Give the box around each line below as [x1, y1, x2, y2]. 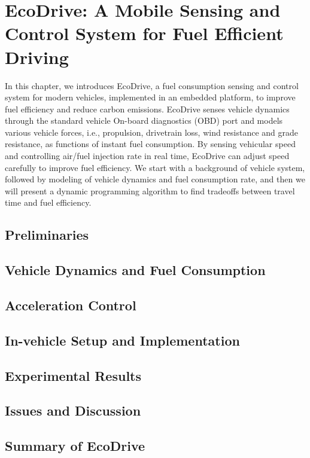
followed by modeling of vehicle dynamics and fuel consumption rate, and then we [5, 173, 305, 185]
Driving [5, 44, 69, 69]
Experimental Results [5, 366, 141, 384]
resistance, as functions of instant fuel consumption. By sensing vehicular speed [5, 138, 296, 150]
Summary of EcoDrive [5, 436, 145, 455]
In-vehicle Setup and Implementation [5, 331, 240, 349]
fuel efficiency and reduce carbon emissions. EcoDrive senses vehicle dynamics [5, 102, 290, 115]
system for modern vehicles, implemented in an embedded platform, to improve [5, 91, 296, 103]
